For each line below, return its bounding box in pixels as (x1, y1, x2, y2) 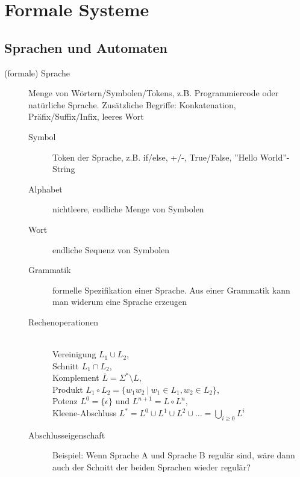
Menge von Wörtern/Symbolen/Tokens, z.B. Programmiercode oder (28, 87, 279, 99)
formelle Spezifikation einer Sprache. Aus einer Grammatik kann (52, 283, 290, 296)
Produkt (52, 383, 83, 395)
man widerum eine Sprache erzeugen (52, 295, 187, 308)
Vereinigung (52, 348, 96, 360)
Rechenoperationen (28, 315, 99, 328)
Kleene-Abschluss (52, 407, 116, 419)
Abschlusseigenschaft (28, 428, 105, 441)
